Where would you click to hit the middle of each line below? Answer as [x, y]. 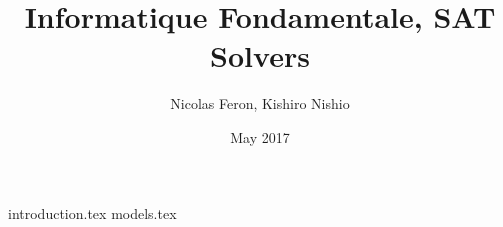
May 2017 [260, 136]
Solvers [260, 55]
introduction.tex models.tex [92, 212]
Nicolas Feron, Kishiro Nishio [260, 103]
